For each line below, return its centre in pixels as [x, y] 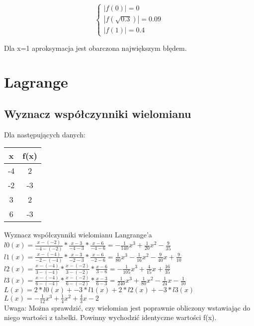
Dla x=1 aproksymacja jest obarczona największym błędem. [95, 48]
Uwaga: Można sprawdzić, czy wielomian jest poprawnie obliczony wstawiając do [127, 307]
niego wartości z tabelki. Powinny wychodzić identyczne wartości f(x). [110, 317]
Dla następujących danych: [45, 134]
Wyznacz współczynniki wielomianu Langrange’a [78, 235]
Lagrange [36, 82]
